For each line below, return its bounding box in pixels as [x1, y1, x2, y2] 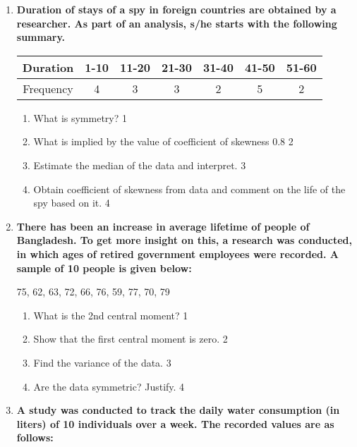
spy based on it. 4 [33, 195, 110, 210]
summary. [16, 30, 66, 44]
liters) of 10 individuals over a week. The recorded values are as [16, 416, 334, 431]
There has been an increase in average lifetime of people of [16, 219, 310, 233]
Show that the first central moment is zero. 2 [33, 331, 228, 346]
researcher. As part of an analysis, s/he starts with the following [16, 16, 337, 30]
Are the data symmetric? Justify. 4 [33, 379, 185, 393]
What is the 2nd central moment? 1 [33, 307, 188, 322]
